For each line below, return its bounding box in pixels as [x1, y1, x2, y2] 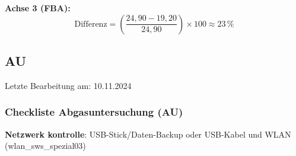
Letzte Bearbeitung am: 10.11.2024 [5, 79, 132, 91]
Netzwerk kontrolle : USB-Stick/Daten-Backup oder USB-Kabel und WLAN [5, 128, 291, 140]
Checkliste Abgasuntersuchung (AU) [5, 104, 183, 119]
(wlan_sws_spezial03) [5, 139, 86, 152]
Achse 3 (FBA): [5, 2, 71, 14]
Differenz [74, 20, 107, 28]
